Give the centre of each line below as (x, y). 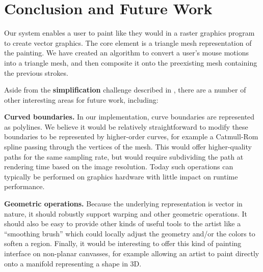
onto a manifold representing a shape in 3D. (73, 263)
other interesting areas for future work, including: (81, 99)
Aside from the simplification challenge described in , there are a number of (125, 90)
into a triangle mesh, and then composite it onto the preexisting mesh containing (131, 62)
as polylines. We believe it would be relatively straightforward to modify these (126, 126)
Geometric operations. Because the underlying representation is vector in (123, 204)
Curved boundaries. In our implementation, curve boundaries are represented (129, 117)
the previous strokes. (36, 72)
